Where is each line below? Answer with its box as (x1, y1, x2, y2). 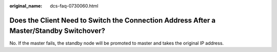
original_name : (9, 3, 43, 9)
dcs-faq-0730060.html (50, 3, 98, 9)
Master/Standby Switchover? (9, 27, 105, 35)
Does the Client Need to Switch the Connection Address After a (9, 16, 215, 25)
